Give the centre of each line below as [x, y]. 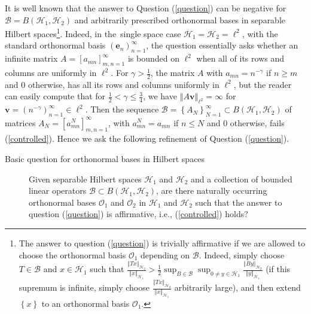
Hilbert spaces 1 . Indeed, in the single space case [93, 33]
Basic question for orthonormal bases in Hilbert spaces [105, 158]
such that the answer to [239, 202]
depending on [165, 254]
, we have [160, 96]
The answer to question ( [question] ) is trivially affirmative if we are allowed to [162, 243]
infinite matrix [31, 58]
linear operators [58, 190]
